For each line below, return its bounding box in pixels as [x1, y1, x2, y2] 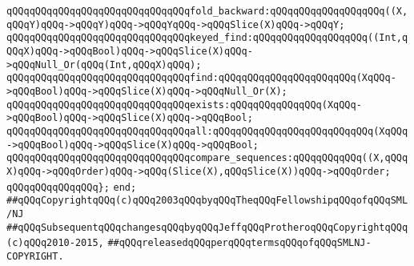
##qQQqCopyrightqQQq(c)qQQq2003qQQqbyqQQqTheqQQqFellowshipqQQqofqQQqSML [6, 195, 408, 207]
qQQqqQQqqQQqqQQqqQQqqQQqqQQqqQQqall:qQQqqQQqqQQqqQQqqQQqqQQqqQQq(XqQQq [6, 125, 408, 137]
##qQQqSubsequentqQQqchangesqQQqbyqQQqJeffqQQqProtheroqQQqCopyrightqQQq [6, 221, 408, 233]
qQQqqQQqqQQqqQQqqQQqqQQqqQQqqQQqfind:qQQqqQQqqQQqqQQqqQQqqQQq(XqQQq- [6, 72, 396, 84]
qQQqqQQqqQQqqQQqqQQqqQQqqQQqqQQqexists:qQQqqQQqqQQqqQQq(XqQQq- [6, 99, 362, 111]
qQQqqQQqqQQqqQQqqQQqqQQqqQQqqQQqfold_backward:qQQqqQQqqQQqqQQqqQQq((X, [6, 6, 408, 17]
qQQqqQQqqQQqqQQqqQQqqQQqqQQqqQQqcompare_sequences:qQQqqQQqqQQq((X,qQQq [6, 152, 408, 164]
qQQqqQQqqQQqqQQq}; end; [6, 181, 137, 193]
